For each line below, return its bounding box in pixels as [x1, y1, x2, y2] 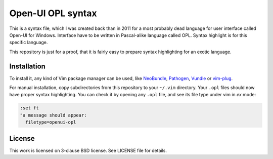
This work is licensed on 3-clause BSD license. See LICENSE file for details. [9, 147, 167, 153]
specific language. [9, 39, 48, 46]
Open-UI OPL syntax [9, 8, 97, 19]
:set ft [20, 105, 39, 111]
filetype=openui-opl [25, 120, 76, 125]
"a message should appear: [20, 112, 87, 118]
